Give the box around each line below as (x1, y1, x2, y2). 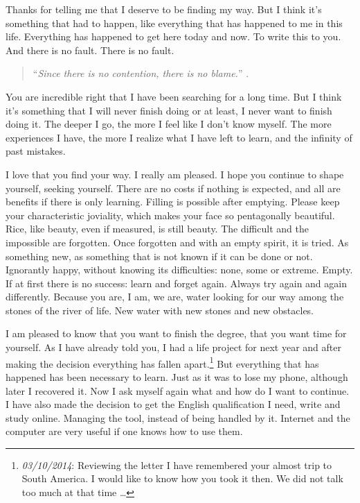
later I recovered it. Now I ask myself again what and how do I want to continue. (6, 383, 350, 398)
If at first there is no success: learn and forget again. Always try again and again (6, 275, 347, 290)
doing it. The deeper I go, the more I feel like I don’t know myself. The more (6, 117, 332, 131)
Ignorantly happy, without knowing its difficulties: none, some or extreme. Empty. (6, 262, 353, 277)
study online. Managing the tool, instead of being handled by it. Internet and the (6, 410, 350, 425)
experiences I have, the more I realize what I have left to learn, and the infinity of (6, 130, 352, 144)
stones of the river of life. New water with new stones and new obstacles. (6, 302, 314, 317)
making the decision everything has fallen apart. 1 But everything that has (6, 354, 319, 370)
